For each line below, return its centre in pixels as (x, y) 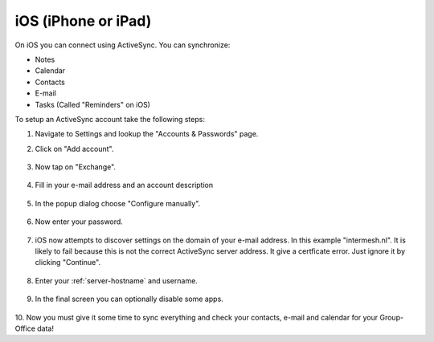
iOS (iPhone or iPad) (83, 21)
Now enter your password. (79, 222)
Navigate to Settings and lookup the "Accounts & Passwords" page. (147, 134)
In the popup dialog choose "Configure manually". (118, 203)
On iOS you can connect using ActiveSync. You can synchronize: (123, 45)
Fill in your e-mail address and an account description (124, 185)
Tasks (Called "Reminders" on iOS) (92, 104)
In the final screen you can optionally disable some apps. (129, 299)
